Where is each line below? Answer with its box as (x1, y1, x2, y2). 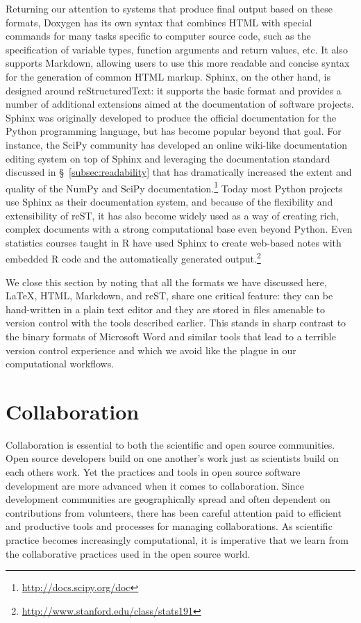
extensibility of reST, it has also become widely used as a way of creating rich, (6, 208, 339, 222)
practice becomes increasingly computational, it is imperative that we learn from (6, 533, 349, 547)
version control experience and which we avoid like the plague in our (6, 342, 296, 357)
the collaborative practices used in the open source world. (6, 546, 251, 560)
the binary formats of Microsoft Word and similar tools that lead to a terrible (6, 329, 336, 343)
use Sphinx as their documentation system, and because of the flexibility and (6, 194, 333, 208)
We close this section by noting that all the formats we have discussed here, (6, 274, 327, 289)
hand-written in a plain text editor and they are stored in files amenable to (6, 301, 325, 316)
